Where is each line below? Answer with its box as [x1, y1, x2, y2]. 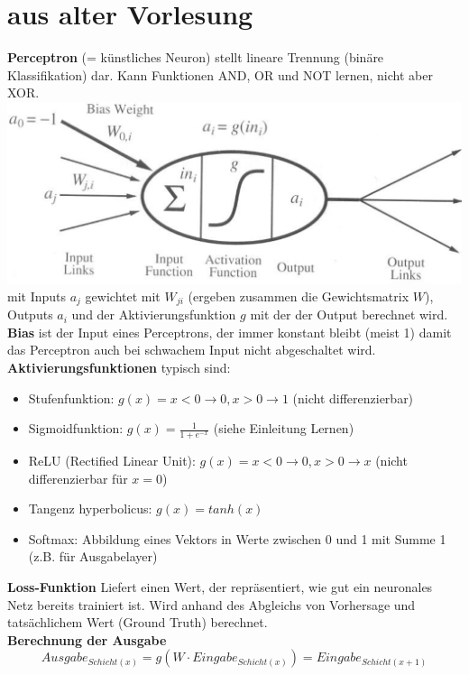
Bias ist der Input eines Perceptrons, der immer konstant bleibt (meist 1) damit [7, 322, 452, 341]
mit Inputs [7, 286, 67, 305]
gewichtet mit [85, 286, 161, 305]
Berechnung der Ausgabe [7, 630, 167, 649]
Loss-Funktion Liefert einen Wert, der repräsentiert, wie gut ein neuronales [7, 578, 433, 596]
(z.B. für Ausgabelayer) [28, 547, 158, 566]
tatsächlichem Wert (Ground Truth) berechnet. [7, 613, 268, 632]
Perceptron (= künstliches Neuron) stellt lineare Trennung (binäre [7, 48, 384, 67]
